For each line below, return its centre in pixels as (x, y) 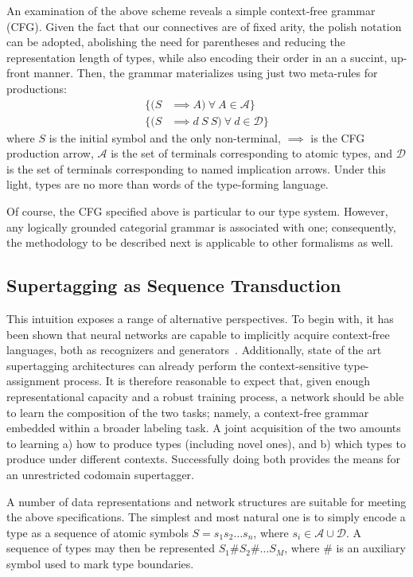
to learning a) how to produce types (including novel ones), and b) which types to (206, 443)
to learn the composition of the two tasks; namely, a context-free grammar (188, 412)
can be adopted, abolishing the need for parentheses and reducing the (176, 42)
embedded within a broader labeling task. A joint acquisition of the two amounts (204, 428)
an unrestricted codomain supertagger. (100, 474)
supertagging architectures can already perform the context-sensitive (173, 365)
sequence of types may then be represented (111, 548)
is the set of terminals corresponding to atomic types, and (252, 153)
